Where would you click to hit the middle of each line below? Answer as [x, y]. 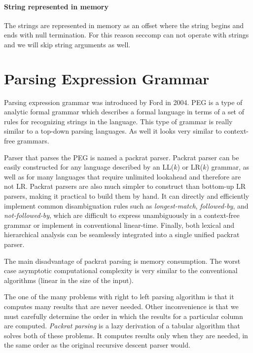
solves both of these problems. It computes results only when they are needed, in [126, 335]
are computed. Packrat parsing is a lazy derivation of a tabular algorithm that [122, 326]
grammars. [33, 141]
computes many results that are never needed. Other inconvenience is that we [121, 306]
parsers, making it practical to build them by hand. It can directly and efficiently [126, 196]
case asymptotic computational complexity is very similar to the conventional [121, 270]
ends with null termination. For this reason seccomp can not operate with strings [126, 35]
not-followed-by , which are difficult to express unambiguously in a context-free [122, 215]
